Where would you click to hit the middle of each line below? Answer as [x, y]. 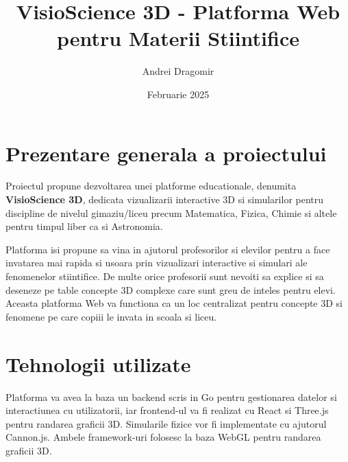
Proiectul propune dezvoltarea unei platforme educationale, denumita [151, 186]
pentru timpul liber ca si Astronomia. [84, 226]
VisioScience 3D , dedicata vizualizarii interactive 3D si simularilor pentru [165, 199]
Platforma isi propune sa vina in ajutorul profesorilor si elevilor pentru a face [168, 249]
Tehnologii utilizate [98, 363]
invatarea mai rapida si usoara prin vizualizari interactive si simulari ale [157, 263]
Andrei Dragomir [178, 71]
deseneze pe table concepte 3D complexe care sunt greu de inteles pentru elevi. [171, 289]
